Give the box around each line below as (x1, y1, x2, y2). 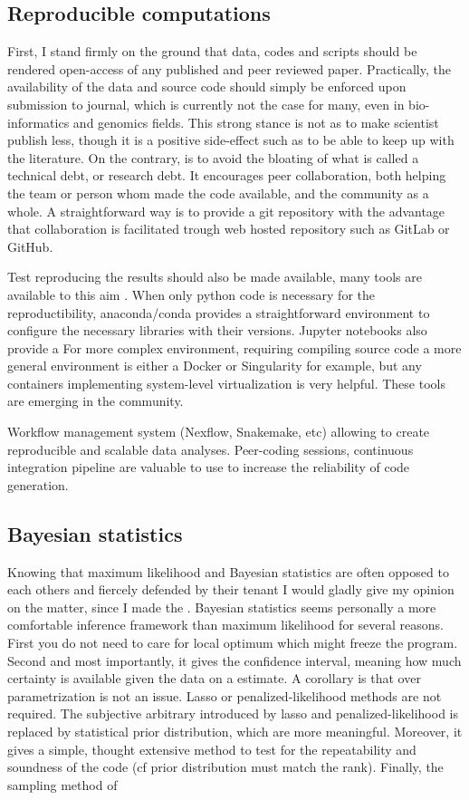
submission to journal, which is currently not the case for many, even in (7, 94, 405, 113)
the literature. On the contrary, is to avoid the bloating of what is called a (7, 148, 419, 167)
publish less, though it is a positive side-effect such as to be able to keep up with (7, 130, 455, 149)
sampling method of (7, 775, 118, 794)
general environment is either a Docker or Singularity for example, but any (7, 356, 422, 375)
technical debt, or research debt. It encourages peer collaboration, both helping (7, 166, 446, 185)
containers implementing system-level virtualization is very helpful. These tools (7, 373, 445, 392)
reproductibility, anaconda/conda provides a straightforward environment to (7, 303, 430, 322)
